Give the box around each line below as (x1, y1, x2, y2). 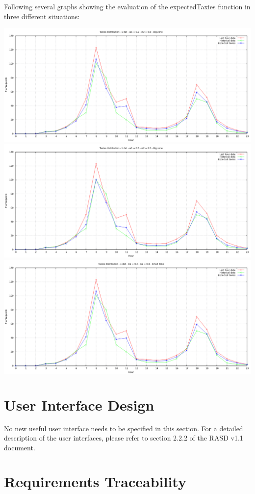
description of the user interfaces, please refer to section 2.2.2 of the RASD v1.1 (4, 433, 243, 443)
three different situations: (4, 11, 80, 21)
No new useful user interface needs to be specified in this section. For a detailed (4, 423, 243, 433)
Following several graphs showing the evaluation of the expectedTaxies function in (4, 1, 251, 11)
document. (4, 442, 35, 452)
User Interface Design (4, 394, 154, 415)
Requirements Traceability (4, 471, 186, 491)
